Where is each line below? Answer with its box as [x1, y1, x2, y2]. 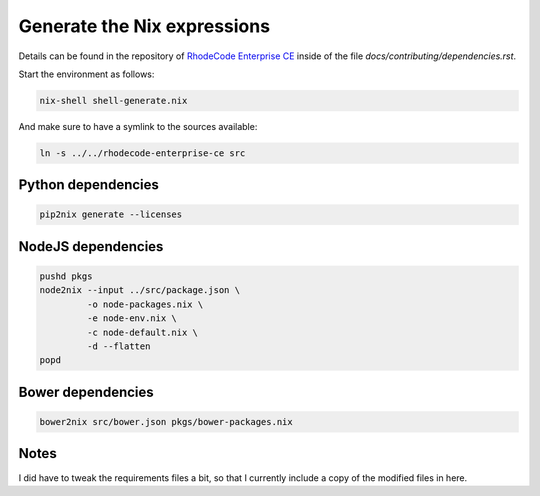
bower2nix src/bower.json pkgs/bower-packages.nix [39, 416, 294, 428]
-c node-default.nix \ [86, 326, 199, 338]
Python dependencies [18, 176, 160, 194]
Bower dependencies [18, 383, 154, 400]
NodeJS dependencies [18, 238, 164, 255]
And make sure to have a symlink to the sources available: [18, 120, 258, 132]
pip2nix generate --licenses [39, 209, 183, 220]
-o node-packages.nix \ [86, 298, 204, 310]
